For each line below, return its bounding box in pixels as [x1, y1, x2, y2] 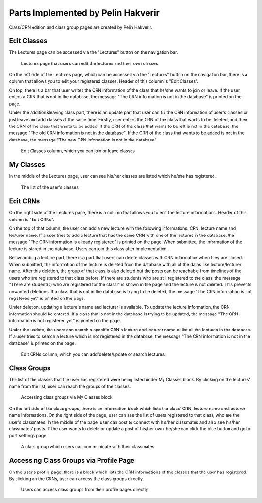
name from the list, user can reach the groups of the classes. [9, 383, 131, 390]
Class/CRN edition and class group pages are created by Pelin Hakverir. [9, 24, 153, 30]
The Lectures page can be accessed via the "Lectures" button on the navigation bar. [9, 49, 178, 55]
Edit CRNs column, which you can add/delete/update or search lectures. [21, 351, 166, 357]
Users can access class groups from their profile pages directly [21, 487, 148, 493]
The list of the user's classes [21, 184, 79, 190]
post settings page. [9, 433, 48, 439]
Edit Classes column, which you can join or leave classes [21, 148, 135, 154]
